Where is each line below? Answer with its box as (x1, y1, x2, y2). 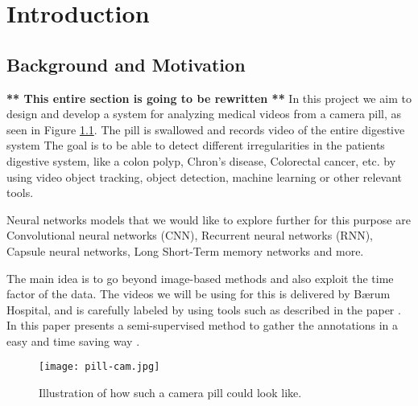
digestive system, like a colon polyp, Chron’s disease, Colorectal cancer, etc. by (6, 152, 396, 169)
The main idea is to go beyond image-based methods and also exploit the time (6, 269, 394, 286)
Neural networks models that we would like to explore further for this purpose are (6, 211, 411, 228)
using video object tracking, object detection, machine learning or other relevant (6, 168, 403, 185)
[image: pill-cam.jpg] (39, 361, 160, 373)
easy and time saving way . (6, 332, 140, 349)
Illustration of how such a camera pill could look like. (39, 384, 302, 401)
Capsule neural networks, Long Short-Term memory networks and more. (6, 242, 364, 259)
